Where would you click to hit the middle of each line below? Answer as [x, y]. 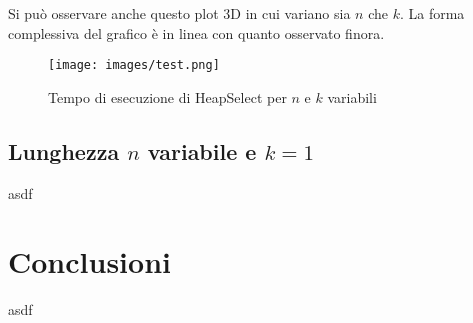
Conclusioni [89, 261]
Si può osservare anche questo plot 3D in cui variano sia [179, 13]
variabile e [202, 150]
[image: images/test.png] [134, 65]
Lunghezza [64, 150]
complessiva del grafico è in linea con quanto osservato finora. [196, 32]
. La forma [432, 13]
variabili [352, 96]
